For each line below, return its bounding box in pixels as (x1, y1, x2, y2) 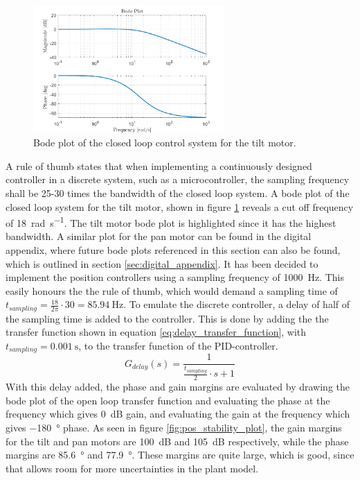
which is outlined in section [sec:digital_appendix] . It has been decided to (6, 256, 318, 271)
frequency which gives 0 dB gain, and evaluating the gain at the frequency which (6, 406, 350, 421)
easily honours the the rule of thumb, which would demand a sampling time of (6, 283, 338, 298)
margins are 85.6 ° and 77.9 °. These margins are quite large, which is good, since (6, 447, 354, 462)
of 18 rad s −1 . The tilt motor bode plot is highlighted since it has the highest (6, 214, 336, 230)
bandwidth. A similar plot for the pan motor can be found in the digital (6, 229, 312, 243)
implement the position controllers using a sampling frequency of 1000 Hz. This (6, 270, 344, 284)
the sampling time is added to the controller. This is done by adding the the (6, 311, 329, 325)
